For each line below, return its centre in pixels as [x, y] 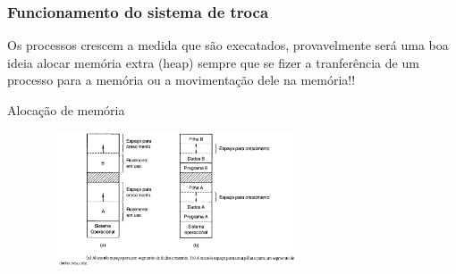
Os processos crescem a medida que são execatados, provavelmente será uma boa [228, 45]
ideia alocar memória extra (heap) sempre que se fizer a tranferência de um [213, 62]
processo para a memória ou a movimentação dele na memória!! [182, 80]
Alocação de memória [66, 110]
